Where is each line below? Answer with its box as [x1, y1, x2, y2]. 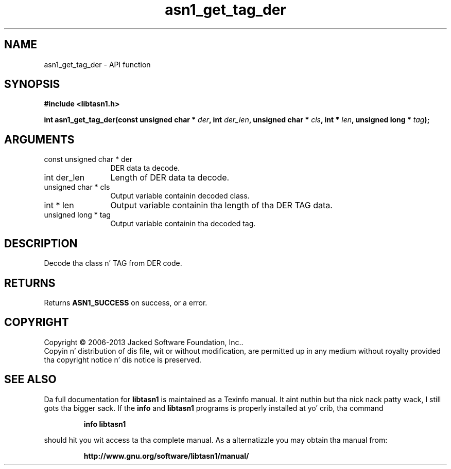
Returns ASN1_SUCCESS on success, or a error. [44, 298, 207, 307]
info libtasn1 [83, 419, 126, 428]
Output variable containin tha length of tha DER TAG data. [110, 200, 333, 211]
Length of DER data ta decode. [110, 172, 230, 183]
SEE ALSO [4, 373, 57, 386]
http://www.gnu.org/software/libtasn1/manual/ [83, 451, 249, 460]
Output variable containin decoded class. [110, 191, 250, 201]
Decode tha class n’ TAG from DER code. [44, 259, 182, 268]
